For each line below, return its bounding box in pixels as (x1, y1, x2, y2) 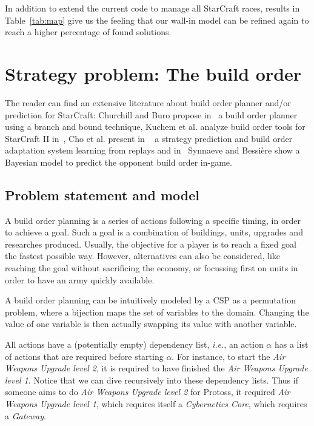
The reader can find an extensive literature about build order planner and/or (5, 96, 291, 109)
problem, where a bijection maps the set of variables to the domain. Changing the (5, 305, 309, 318)
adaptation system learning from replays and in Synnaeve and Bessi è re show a (5, 144, 300, 157)
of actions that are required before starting (5, 350, 164, 362)
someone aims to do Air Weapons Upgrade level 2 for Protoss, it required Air (5, 385, 290, 398)
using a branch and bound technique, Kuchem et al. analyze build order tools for (5, 120, 306, 133)
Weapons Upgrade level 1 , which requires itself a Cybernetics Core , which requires (5, 397, 307, 410)
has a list (274, 338, 309, 351)
